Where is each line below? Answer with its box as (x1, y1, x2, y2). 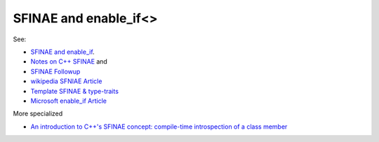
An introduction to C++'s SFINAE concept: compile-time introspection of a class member (30, 122, 288, 131)
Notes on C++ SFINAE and (30, 57, 108, 66)
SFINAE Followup (30, 67, 81, 76)
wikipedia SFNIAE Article (30, 77, 102, 85)
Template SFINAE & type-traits (30, 87, 119, 95)
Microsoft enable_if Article (30, 97, 107, 105)
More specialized (13, 109, 63, 118)
